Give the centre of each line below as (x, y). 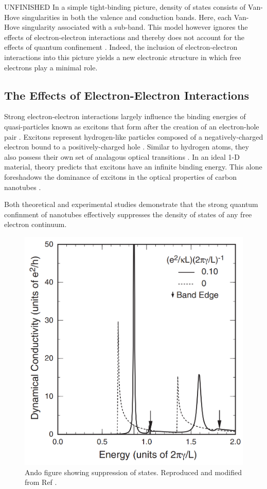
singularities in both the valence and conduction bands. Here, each (127, 17)
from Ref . (41, 482)
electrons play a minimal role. (51, 67)
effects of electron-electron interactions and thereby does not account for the (124, 37)
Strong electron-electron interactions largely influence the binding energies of (125, 116)
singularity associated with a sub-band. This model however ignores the (135, 27)
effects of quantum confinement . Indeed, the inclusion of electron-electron (121, 47)
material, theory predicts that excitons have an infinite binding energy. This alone (133, 167)
